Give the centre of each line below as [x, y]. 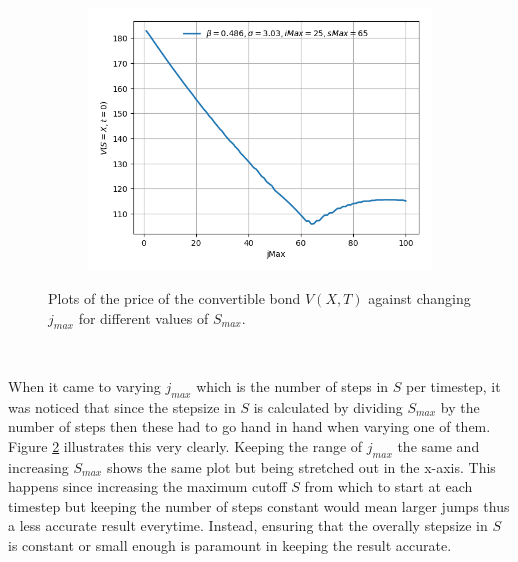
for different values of [143, 317]
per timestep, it [453, 385]
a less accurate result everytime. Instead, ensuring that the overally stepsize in [248, 525]
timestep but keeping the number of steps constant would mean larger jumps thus [259, 505]
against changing [419, 297]
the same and [438, 445]
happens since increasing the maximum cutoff [147, 486]
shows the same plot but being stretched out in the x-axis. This [301, 466]
